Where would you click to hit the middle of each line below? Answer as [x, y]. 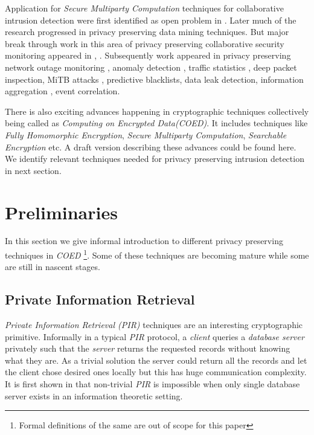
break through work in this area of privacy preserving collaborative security [145, 43]
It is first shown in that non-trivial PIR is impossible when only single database [152, 384]
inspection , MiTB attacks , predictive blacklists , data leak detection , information [154, 79]
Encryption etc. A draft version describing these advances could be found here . [151, 147]
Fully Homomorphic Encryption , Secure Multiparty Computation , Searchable [146, 134]
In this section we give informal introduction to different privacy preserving [144, 241]
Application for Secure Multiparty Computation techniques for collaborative [144, 8]
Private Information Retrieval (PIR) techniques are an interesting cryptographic [154, 325]
